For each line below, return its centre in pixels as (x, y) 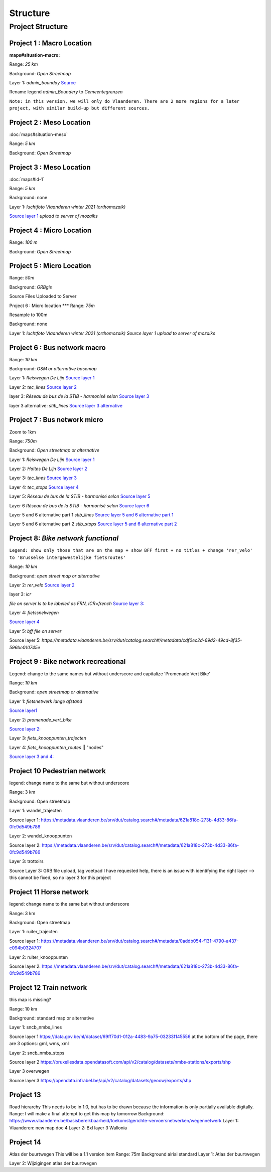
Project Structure (39, 27)
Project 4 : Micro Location (50, 231)
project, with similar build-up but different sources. (80, 108)
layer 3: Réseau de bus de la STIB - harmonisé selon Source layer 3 (79, 396)
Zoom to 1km (23, 432)
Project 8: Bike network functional (64, 539)
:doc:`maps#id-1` (27, 179)
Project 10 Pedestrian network (57, 771)
